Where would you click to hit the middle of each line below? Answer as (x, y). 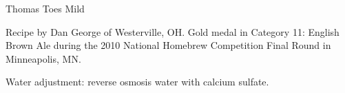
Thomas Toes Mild (45, 8)
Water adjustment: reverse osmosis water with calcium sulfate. (137, 82)
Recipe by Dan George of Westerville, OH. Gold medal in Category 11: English (172, 31)
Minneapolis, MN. (43, 58)
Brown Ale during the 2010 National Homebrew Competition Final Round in (168, 45)
